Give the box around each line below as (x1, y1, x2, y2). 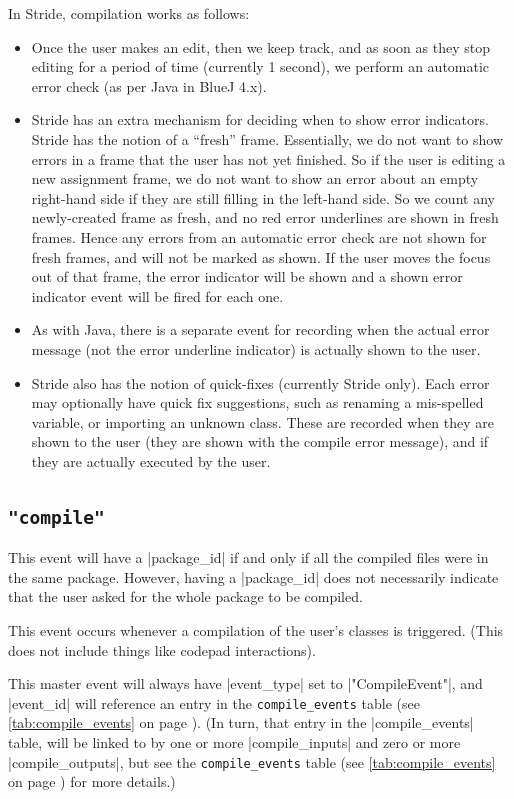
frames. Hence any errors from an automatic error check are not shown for (31, 226, 487, 247)
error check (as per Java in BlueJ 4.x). (31, 75, 267, 96)
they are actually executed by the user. (31, 450, 271, 471)
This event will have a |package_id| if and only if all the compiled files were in (8, 547, 489, 568)
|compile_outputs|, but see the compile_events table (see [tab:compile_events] (8, 751, 496, 772)
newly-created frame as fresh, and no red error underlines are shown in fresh (31, 207, 499, 228)
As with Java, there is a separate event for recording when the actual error (31, 319, 490, 340)
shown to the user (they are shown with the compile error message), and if (31, 431, 489, 452)
